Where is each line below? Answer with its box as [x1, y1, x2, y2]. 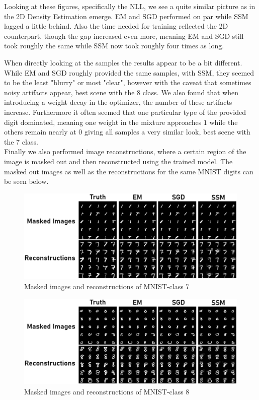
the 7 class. [4, 136, 38, 147]
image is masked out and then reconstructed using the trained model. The [4, 156, 233, 166]
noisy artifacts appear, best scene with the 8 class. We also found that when [4, 87, 239, 97]
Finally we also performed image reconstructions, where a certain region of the [4, 146, 246, 157]
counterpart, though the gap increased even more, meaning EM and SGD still [4, 30, 244, 41]
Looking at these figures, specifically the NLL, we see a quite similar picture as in [4, 1, 255, 11]
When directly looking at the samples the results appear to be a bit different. [4, 57, 242, 68]
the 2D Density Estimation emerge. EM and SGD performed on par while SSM [4, 11, 248, 21]
